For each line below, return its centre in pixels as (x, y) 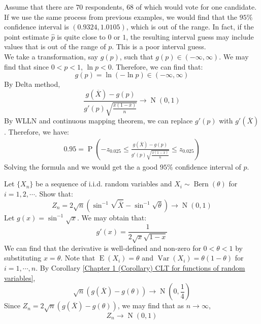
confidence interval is (37, 27)
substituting (23, 258)
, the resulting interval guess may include (190, 36)
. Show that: (54, 193)
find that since (26, 66)
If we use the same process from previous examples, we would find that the (121, 17)
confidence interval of (208, 166)
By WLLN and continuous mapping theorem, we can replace (99, 121)
